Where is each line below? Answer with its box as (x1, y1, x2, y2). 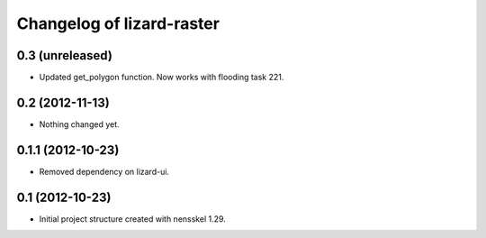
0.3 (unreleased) (16, 48, 112, 63)
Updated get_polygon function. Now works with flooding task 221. (39, 72, 284, 83)
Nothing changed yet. (39, 118, 121, 130)
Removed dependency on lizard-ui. (39, 166, 170, 177)
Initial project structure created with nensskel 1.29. (39, 213, 227, 224)
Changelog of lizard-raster (16, 14, 220, 33)
